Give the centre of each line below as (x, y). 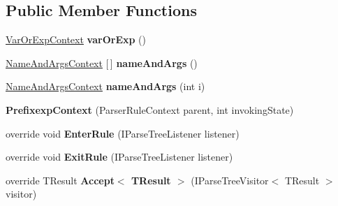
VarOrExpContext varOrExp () (76, 39)
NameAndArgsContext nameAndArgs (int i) (105, 86)
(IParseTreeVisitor (230, 180)
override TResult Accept (60, 180)
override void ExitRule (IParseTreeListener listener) (119, 157)
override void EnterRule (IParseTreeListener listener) (123, 133)
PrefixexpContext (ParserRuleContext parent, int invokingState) (150, 109)
